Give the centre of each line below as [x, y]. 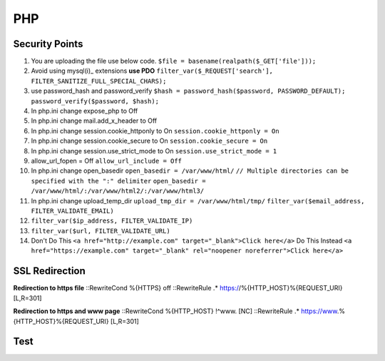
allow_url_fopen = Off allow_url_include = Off [106, 161]
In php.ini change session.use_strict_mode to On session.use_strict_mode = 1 [154, 151]
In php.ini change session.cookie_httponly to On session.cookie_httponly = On [155, 131]
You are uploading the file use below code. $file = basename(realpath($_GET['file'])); [174, 61]
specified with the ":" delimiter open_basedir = [118, 181]
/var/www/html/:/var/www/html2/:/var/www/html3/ [118, 191]
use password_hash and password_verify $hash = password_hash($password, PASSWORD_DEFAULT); [188, 91]
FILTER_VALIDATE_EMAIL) [72, 211]
